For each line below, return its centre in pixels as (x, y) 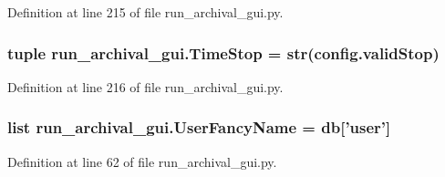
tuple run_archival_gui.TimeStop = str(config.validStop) (223, 52)
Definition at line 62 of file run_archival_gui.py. (142, 161)
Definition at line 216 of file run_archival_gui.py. (145, 86)
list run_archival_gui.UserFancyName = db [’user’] (199, 127)
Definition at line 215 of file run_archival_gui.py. (145, 12)
